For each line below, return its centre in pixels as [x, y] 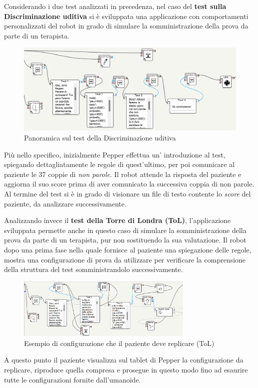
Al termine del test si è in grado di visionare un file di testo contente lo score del [127, 193]
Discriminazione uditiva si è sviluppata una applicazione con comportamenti [126, 16]
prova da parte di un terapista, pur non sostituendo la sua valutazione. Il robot [125, 240]
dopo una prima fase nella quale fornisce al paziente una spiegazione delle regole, [128, 249]
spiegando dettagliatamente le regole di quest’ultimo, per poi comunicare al [119, 164]
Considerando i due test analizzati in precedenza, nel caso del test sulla [115, 6]
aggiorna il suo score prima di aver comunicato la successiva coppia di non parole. [129, 184]
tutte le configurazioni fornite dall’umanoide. [72, 379]
